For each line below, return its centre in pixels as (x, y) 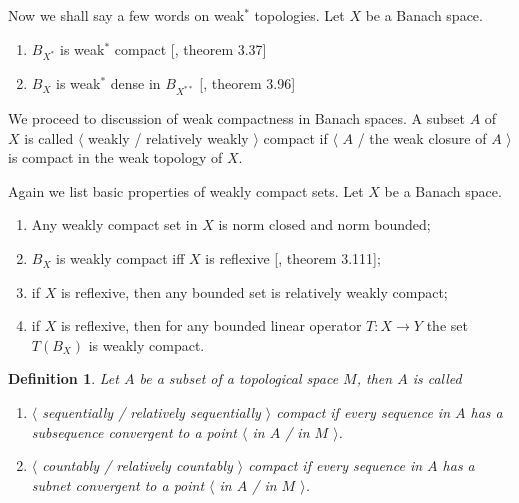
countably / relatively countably (137, 465)
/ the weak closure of (422, 137)
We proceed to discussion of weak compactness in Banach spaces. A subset (237, 118)
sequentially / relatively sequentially (151, 412)
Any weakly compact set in (114, 224)
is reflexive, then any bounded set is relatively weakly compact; (254, 291)
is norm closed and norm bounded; (324, 224)
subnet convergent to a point (118, 484)
